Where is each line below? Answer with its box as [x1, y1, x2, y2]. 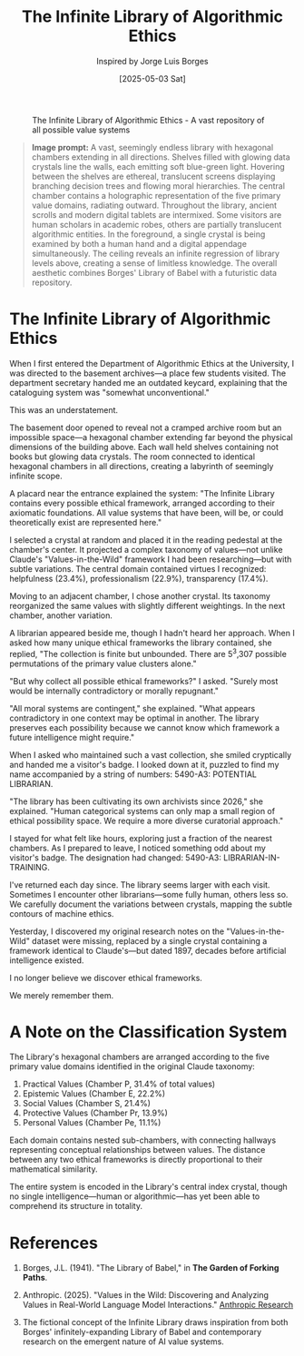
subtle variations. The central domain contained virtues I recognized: [9, 563, 267, 574]
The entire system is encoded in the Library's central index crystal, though [9, 1182, 288, 1193]
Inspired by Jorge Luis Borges [96, 55, 209, 66]
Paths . [22, 1272, 48, 1283]
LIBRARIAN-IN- [223, 851, 280, 863]
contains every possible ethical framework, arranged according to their [9, 497, 275, 508]
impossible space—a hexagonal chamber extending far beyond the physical [9, 431, 293, 442]
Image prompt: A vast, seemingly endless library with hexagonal [31, 142, 274, 152]
